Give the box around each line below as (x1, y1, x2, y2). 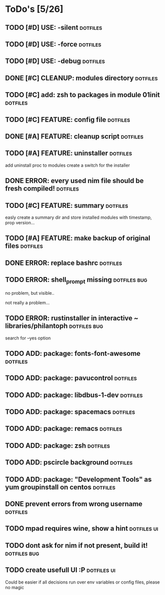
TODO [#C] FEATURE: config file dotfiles (5, 115, 130, 124)
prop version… (5, 219, 35, 225)
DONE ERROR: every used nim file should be (5, 177, 144, 185)
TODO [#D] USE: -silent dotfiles (5, 23, 103, 32)
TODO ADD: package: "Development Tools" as (5, 475, 152, 483)
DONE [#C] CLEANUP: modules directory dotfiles (5, 73, 158, 82)
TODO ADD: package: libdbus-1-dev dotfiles (5, 391, 143, 399)
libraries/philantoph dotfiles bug (5, 322, 103, 331)
